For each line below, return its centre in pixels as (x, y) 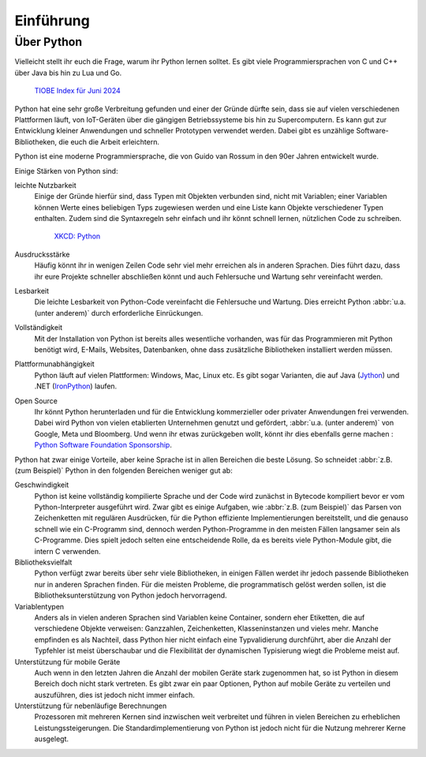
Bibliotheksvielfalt (43, 562)
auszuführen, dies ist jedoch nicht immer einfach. (114, 695)
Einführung (52, 21)
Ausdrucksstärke (42, 254)
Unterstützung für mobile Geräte (67, 661)
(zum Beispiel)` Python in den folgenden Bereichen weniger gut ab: (123, 470)
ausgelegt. (52, 739)
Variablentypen (39, 606)
